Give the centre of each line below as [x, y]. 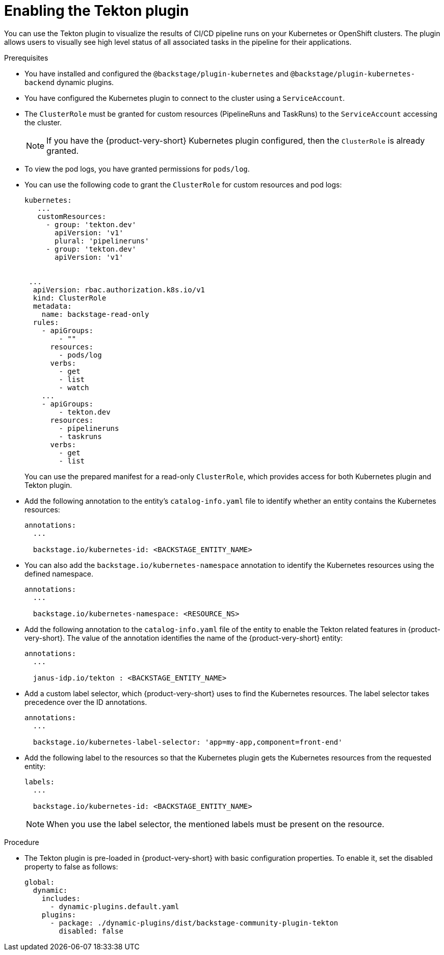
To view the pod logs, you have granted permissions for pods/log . [137, 169]
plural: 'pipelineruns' [102, 241]
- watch [74, 387]
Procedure [22, 842]
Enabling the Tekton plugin [97, 11]
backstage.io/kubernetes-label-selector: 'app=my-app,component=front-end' [188, 742]
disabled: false [91, 931]
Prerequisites [26, 58]
